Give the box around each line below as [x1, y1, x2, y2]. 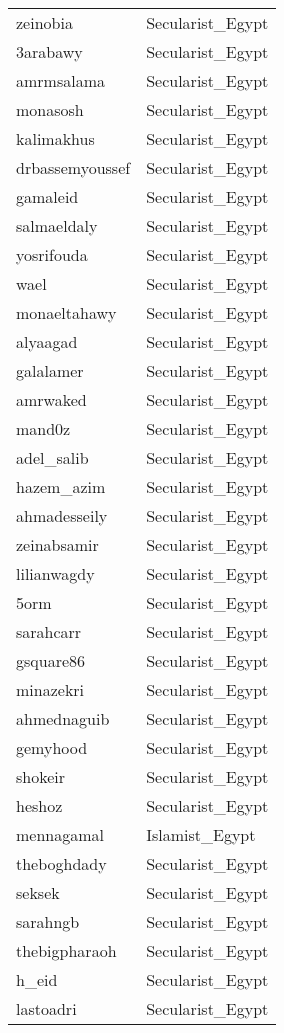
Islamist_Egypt [146, 823, 256, 846]
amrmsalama [16, 69, 106, 92]
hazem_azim [16, 475, 106, 498]
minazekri [16, 678, 85, 701]
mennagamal [16, 823, 105, 846]
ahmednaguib [16, 707, 110, 730]
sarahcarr [16, 620, 82, 643]
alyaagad [16, 330, 78, 353]
